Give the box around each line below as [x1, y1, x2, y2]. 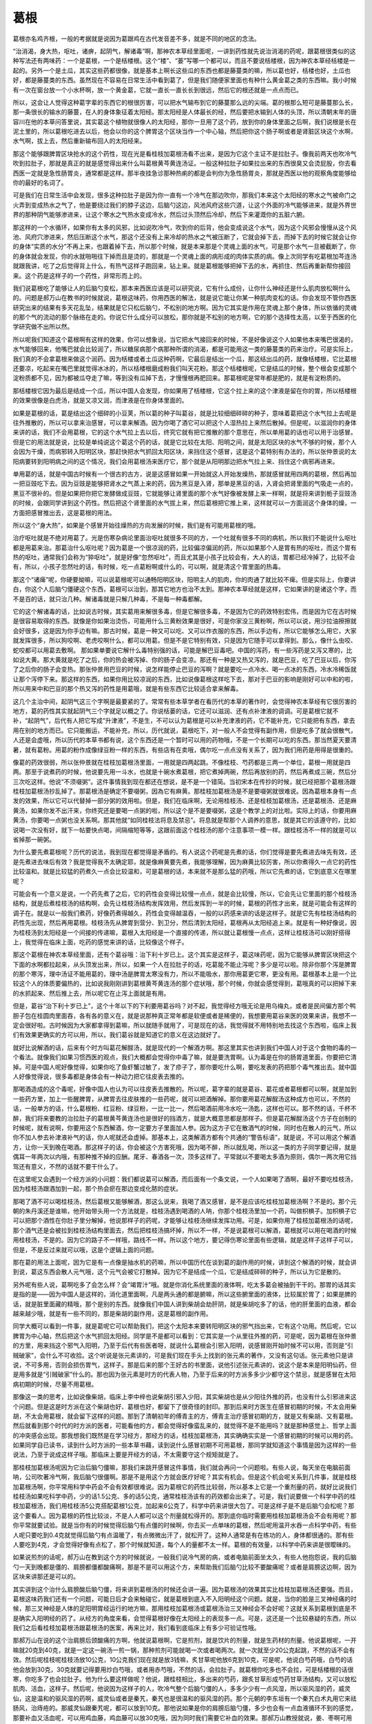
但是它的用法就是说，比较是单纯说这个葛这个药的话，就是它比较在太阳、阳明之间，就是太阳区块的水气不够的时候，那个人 [12, 438, 357, 446]
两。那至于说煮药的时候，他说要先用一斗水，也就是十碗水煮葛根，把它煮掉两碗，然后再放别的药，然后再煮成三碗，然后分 [12, 768, 357, 776]
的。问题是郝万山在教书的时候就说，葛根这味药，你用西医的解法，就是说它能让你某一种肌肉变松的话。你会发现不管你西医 [12, 294, 357, 302]
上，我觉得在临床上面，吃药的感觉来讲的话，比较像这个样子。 [12, 938, 188, 946]
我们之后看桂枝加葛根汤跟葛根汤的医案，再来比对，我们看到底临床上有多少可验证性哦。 [12, 1624, 260, 1632]
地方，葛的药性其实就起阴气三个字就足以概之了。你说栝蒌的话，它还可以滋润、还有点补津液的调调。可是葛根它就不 [12, 707, 339, 715]
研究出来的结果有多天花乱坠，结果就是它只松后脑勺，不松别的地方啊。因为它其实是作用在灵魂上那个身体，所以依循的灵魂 [12, 303, 357, 312]
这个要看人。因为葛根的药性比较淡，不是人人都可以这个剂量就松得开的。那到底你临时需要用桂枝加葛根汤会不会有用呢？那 [12, 1511, 357, 1520]
